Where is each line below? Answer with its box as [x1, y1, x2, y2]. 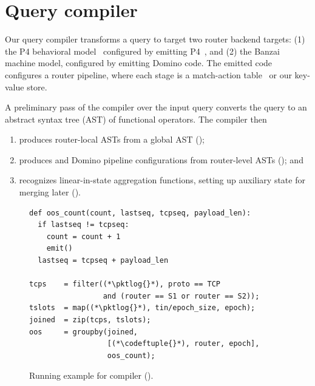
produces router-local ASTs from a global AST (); [19, 133, 205, 146]
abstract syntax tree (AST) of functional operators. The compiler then [5, 112, 267, 125]
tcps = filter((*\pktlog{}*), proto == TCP [29, 280, 220, 289]
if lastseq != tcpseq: [38, 220, 129, 229]
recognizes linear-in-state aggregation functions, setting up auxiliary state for [19, 174, 305, 186]
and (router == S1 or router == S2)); [103, 291, 260, 300]
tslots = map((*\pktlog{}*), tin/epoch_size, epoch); [29, 303, 256, 313]
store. [27, 80, 47, 93]
